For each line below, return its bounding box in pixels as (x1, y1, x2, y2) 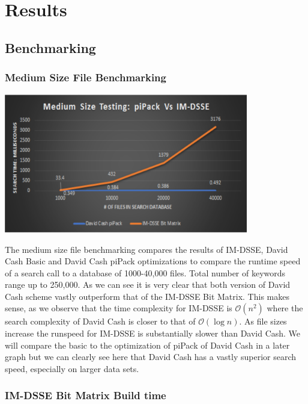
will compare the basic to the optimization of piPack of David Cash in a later (5, 338, 290, 351)
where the (267, 302, 303, 314)
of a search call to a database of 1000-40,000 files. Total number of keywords (5, 266, 286, 279)
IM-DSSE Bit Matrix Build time (5, 388, 166, 403)
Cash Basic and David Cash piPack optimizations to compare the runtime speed (5, 255, 301, 267)
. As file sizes (239, 315, 287, 328)
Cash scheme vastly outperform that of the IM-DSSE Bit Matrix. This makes (5, 290, 289, 302)
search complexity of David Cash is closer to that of (5, 315, 196, 328)
